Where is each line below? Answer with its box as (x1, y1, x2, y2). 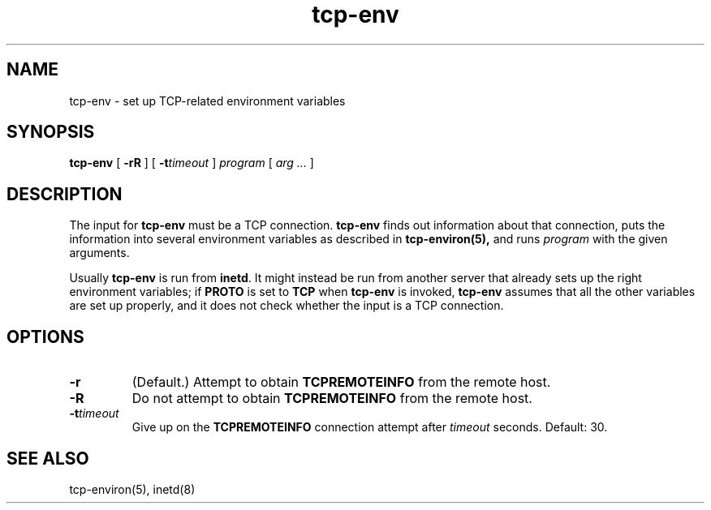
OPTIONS (6, 326, 84, 347)
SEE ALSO (6, 448, 89, 469)
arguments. (69, 246, 130, 260)
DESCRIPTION (6, 183, 123, 204)
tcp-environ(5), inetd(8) (69, 482, 196, 496)
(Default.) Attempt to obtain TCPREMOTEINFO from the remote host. (131, 374, 551, 391)
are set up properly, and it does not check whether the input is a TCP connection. (69, 298, 504, 313)
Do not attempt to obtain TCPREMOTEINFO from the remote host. (131, 390, 532, 407)
